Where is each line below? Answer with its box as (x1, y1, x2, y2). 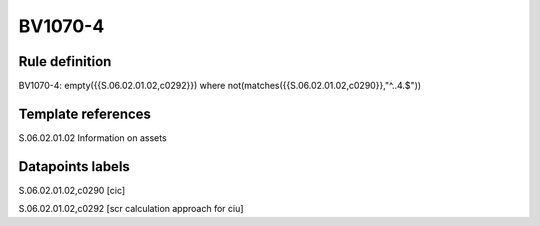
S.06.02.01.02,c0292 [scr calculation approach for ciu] (18, 203, 244, 215)
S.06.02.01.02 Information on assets (18, 131, 167, 144)
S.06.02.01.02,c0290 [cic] (18, 184, 126, 196)
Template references (18, 105, 152, 122)
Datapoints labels (18, 158, 130, 175)
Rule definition (18, 53, 112, 70)
